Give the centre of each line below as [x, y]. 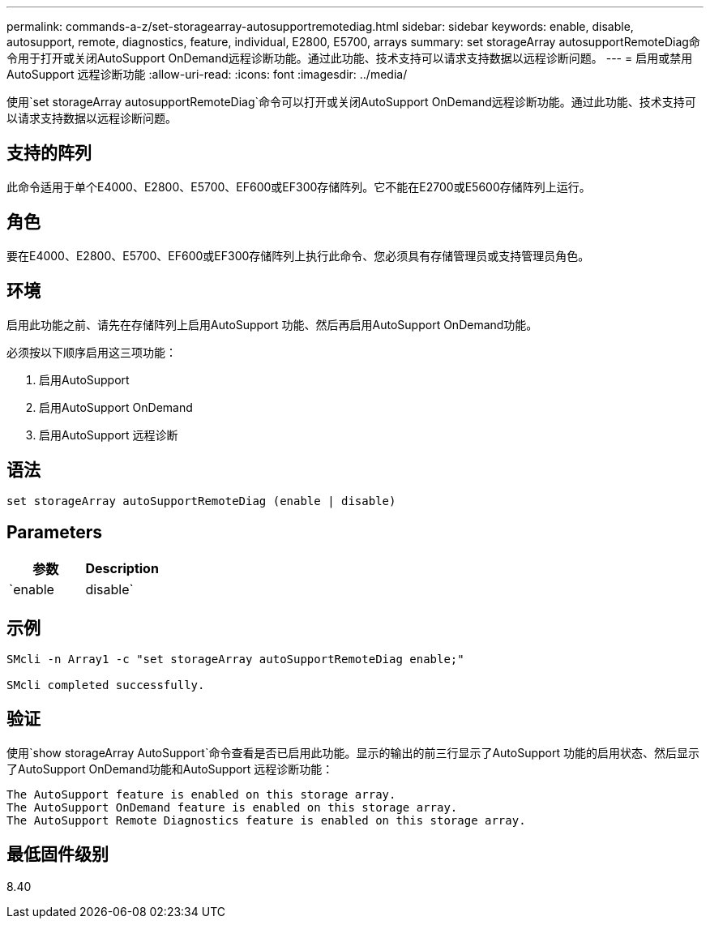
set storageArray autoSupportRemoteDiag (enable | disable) [201, 501]
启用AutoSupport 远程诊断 [109, 435]
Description [122, 569]
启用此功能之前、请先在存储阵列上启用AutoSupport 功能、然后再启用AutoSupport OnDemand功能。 [272, 324]
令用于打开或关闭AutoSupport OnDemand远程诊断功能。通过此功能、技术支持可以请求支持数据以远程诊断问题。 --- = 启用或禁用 [350, 58]
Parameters [54, 532]
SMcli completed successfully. [106, 685]
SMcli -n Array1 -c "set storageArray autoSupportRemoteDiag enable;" [235, 659]
